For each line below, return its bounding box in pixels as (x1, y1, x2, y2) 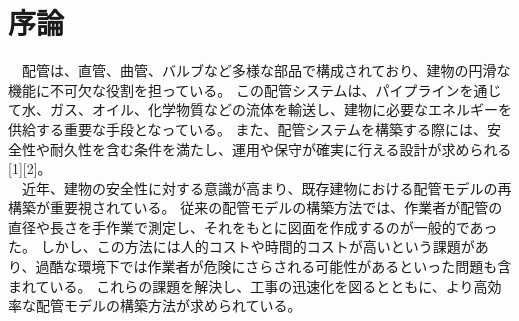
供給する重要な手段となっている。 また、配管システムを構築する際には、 (8, 118, 488, 139)
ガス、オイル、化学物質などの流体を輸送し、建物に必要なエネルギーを (49, 99, 512, 120)
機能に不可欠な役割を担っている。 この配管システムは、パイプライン (8, 79, 460, 100)
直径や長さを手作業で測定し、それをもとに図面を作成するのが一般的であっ (8, 216, 498, 237)
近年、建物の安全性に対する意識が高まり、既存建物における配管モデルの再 (21, 177, 512, 198)
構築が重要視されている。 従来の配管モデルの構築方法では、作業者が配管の (8, 197, 503, 218)
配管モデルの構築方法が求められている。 (35, 295, 302, 316)
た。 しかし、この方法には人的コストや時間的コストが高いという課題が (8, 236, 475, 257)
